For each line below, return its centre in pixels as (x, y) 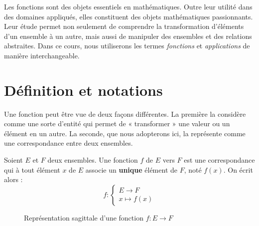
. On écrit (238, 169)
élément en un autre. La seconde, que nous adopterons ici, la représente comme (125, 133)
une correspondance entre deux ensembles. (68, 143)
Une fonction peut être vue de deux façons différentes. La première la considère (125, 113)
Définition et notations (83, 90)
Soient (13, 160)
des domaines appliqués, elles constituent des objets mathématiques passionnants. (129, 16)
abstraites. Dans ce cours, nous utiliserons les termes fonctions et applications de (127, 46)
